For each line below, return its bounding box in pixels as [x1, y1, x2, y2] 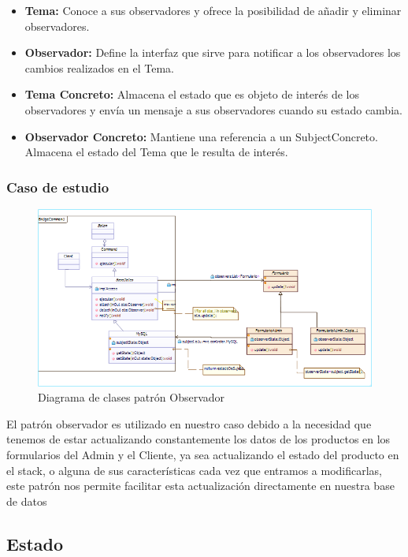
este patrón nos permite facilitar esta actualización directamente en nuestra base [6, 477, 395, 494]
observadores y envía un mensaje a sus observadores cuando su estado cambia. [24, 101, 402, 118]
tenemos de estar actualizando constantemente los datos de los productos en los [6, 431, 391, 447]
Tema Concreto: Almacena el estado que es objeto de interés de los [24, 86, 359, 103]
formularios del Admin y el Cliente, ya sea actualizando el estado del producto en [6, 447, 399, 463]
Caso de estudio [6, 177, 109, 196]
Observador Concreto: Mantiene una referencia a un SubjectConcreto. [24, 128, 378, 144]
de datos [6, 492, 47, 509]
